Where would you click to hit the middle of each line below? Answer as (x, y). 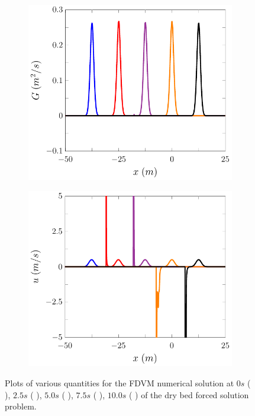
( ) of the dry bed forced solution (189, 394)
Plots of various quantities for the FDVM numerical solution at (120, 383)
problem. (21, 406)
